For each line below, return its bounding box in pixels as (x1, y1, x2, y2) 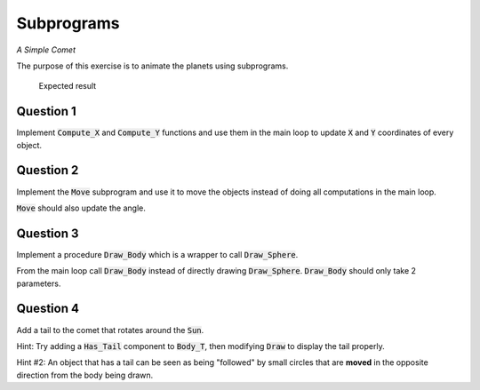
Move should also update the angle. (16, 203, 146, 213)
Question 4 (16, 301, 80, 316)
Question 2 (16, 163, 79, 178)
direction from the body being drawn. (16, 370, 154, 380)
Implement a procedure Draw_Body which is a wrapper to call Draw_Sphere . (16, 249, 299, 259)
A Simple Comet (16, 44, 76, 55)
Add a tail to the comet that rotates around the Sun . (16, 324, 204, 335)
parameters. (16, 278, 61, 289)
